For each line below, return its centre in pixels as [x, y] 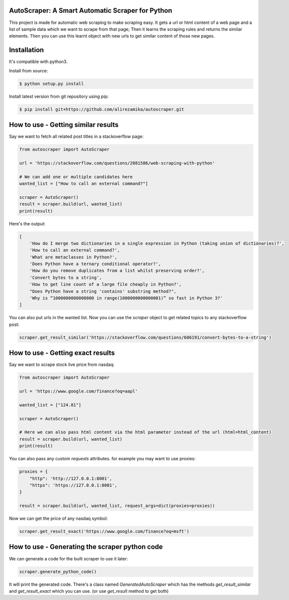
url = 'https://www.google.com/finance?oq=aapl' [79, 391]
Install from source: [29, 70]
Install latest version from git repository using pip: [59, 96]
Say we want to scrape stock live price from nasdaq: [62, 364]
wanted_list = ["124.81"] [50, 405]
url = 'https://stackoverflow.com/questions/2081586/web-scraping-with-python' [117, 163]
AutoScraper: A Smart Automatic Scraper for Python [91, 11]
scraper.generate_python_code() [58, 571]
